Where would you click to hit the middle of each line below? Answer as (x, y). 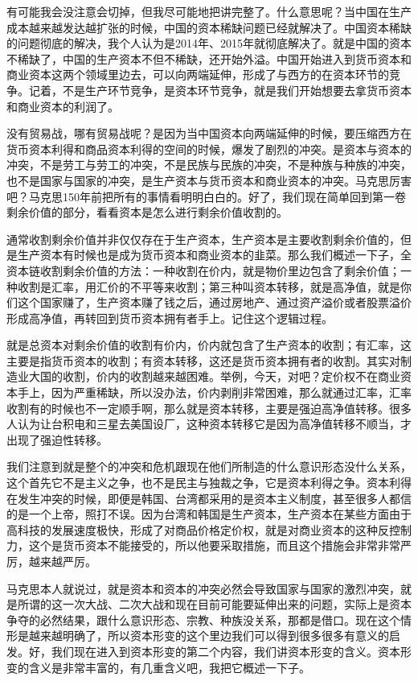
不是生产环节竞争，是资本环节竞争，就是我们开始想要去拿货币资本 (237, 90)
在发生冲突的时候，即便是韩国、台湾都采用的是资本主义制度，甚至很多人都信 (209, 498)
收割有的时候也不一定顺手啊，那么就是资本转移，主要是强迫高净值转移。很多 (209, 408)
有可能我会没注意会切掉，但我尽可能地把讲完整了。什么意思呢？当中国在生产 (209, 11)
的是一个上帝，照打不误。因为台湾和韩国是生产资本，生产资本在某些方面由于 (209, 514)
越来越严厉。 (62, 561)
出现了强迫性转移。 (57, 439)
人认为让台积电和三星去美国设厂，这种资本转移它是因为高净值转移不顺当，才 (209, 424)
